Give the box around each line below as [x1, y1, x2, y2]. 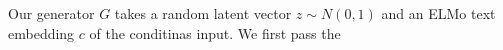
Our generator [8, 3, 95, 23]
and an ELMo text [381, 3, 496, 23]
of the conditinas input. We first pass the [89, 22, 341, 43]
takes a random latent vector [114, 3, 292, 23]
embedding [8, 22, 75, 43]
